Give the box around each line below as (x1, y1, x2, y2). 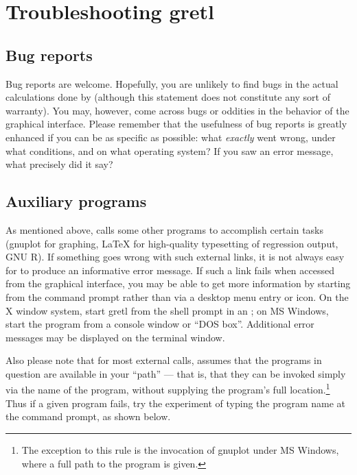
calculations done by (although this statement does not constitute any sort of (5, 90, 331, 104)
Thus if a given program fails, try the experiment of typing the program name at (5, 395, 346, 410)
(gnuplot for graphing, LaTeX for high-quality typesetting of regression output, (5, 236, 338, 250)
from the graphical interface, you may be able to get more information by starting (5, 276, 351, 291)
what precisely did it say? (5, 157, 113, 171)
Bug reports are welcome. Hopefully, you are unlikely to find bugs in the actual (5, 76, 338, 90)
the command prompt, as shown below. (5, 409, 171, 424)
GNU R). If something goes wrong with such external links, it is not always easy (5, 249, 345, 264)
